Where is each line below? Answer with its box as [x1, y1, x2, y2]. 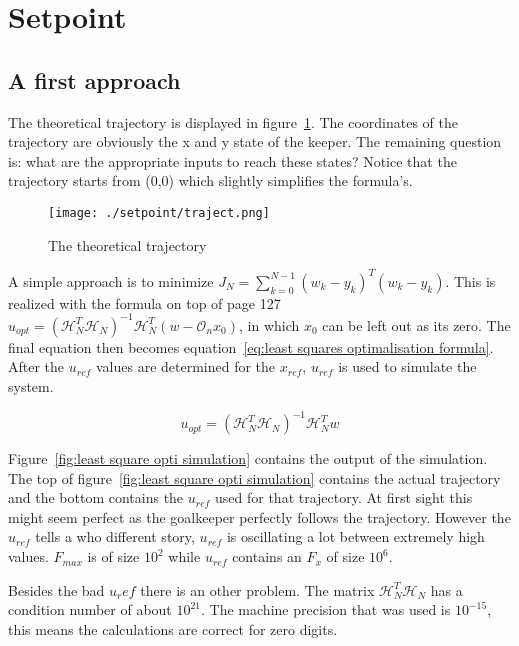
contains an [232, 546, 302, 567]
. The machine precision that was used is [201, 599, 451, 620]
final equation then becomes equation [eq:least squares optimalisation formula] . [8, 336, 494, 357]
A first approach [8, 64, 181, 95]
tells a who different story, [35, 526, 195, 547]
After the [8, 356, 65, 377]
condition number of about [8, 599, 172, 620]
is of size [87, 546, 140, 567]
